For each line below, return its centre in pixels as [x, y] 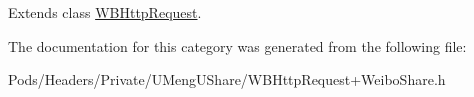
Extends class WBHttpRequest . [105, 12]
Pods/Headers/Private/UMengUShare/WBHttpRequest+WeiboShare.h [227, 79]
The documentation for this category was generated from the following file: [237, 45]
